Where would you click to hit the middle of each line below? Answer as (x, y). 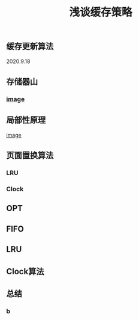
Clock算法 (25, 271)
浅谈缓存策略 (100, 12)
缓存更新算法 (30, 47)
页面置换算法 (30, 155)
